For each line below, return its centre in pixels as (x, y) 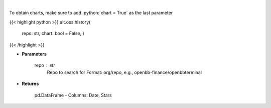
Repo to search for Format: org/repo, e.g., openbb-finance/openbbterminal (124, 72)
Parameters (34, 54)
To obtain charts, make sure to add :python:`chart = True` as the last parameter (91, 13)
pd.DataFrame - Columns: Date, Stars (73, 95)
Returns (30, 84)
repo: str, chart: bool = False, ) (53, 33)
